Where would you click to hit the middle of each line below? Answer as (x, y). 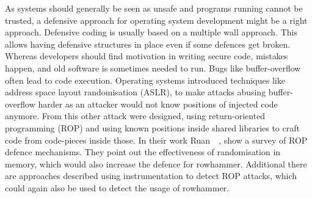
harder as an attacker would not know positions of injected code (158, 104)
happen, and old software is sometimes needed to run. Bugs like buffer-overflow (153, 68)
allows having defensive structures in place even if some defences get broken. (148, 44)
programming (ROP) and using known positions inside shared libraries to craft (152, 127)
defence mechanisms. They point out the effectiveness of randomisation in (143, 152)
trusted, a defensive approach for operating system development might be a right (156, 20)
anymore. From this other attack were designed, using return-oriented (135, 116)
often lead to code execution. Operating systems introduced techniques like (145, 80)
